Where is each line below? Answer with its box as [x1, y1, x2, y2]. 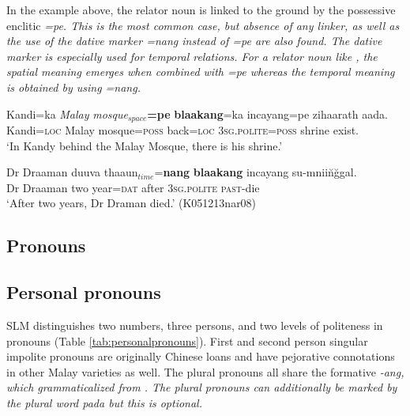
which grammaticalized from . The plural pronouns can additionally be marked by [6, 379, 397, 395]
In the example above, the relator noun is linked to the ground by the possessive [6, 2, 396, 17]
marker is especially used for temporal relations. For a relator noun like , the [6, 47, 378, 64]
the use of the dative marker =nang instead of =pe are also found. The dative [6, 32, 382, 49]
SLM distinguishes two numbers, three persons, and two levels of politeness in [6, 316, 383, 333]
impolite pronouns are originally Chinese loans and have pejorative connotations [6, 348, 395, 365]
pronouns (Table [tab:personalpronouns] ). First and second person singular [6, 332, 368, 349]
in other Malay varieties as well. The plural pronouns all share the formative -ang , [6, 363, 404, 380]
